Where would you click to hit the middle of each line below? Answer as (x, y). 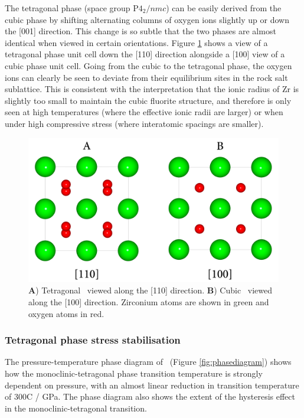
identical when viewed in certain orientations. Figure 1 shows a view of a (136, 42)
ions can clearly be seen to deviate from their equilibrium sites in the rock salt (146, 77)
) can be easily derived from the (224, 8)
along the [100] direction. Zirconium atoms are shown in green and (149, 302)
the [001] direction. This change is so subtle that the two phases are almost (140, 31)
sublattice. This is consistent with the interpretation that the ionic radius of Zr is (152, 89)
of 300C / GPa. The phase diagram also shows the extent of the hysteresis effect (150, 396)
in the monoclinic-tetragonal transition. (76, 408)
